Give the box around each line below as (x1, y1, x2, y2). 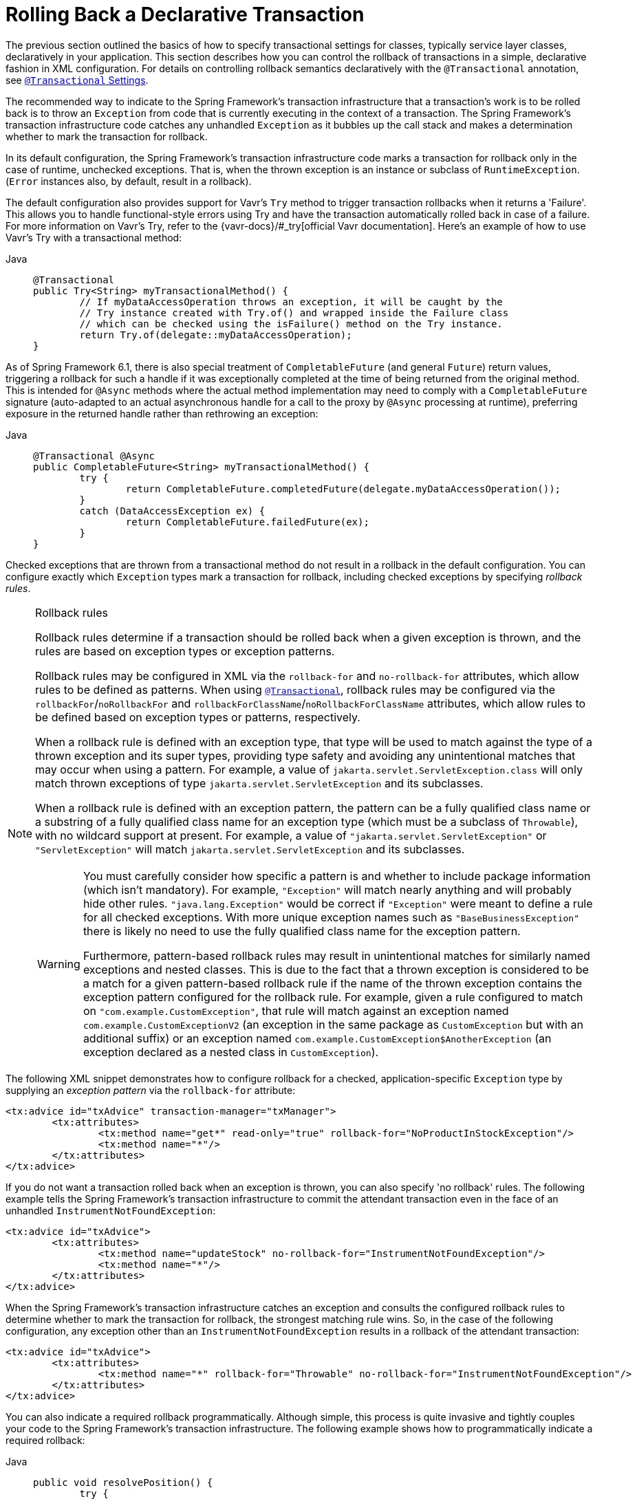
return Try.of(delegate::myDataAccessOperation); (79, 329, 352, 340)
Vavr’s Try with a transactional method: (6, 231, 182, 243)
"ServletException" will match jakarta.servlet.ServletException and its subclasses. (35, 842, 465, 856)
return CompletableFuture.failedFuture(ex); (125, 516, 369, 527)
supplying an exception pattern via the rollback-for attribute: (6, 1084, 296, 1096)
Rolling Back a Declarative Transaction (6, 3, 365, 26)
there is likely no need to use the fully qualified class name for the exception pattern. (83, 923, 521, 938)
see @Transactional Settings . (6, 74, 149, 86)
